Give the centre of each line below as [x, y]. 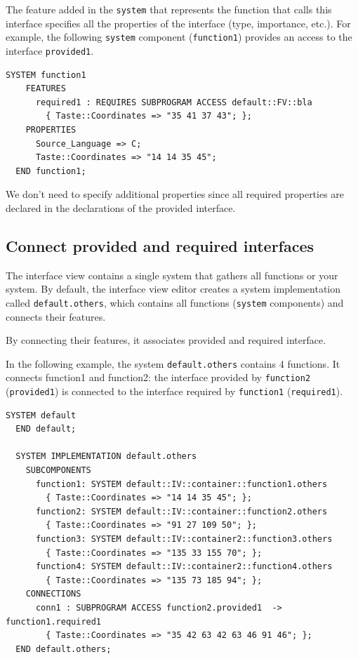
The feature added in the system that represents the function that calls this [169, 9]
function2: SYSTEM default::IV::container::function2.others [181, 511]
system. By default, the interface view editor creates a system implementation [173, 289]
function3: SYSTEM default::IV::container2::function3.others [184, 539]
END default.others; [64, 649]
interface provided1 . [50, 50]
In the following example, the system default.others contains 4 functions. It [173, 363]
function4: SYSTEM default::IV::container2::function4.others [184, 567]
